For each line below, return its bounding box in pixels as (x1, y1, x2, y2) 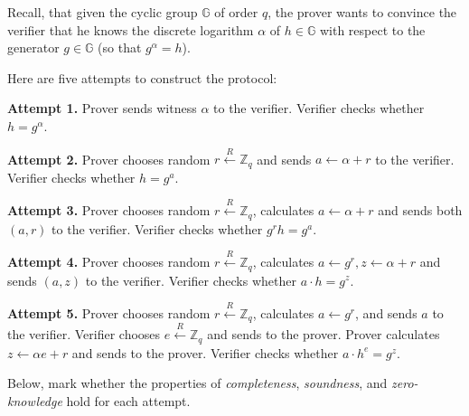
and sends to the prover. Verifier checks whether (71, 343, 339, 362)
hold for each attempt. (66, 391, 191, 410)
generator (7, 38, 60, 57)
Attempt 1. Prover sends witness (7, 99, 197, 118)
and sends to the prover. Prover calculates (207, 325, 440, 344)
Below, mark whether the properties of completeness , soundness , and (7, 373, 388, 392)
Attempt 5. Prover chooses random (7, 303, 211, 322)
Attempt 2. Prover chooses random (7, 149, 211, 168)
